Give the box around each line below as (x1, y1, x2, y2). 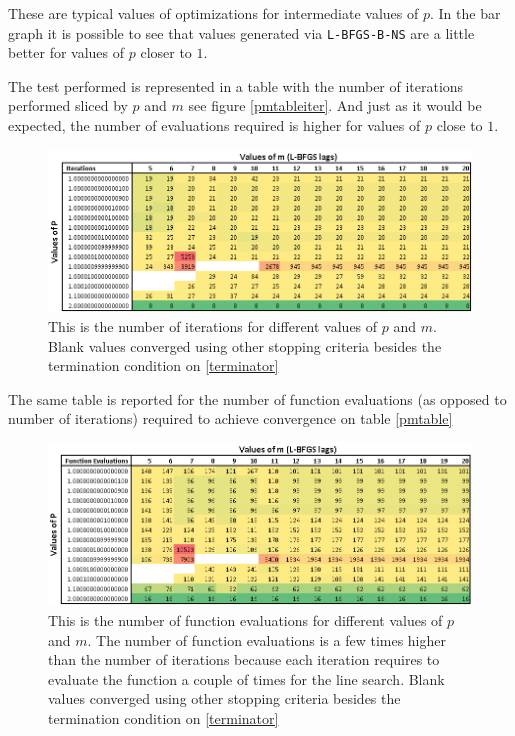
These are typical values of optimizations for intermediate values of (8, 3, 419, 23)
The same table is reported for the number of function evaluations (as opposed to (8, 388, 507, 409)
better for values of (8, 42, 125, 63)
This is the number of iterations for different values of (48, 316, 378, 337)
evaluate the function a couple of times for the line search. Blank (48, 668, 445, 689)
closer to (140, 42, 192, 63)
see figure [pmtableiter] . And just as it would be (188, 95, 482, 116)
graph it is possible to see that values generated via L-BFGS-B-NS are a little (8, 22, 475, 43)
